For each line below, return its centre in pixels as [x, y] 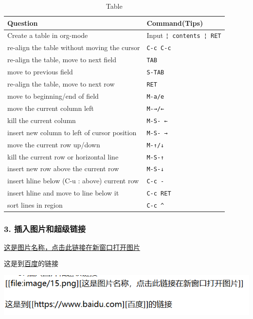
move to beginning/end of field [53, 96]
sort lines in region [35, 205]
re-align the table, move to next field [62, 60]
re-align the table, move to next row [61, 84]
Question [23, 23]
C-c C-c [159, 48]
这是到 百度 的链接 [31, 263]
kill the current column [42, 120]
